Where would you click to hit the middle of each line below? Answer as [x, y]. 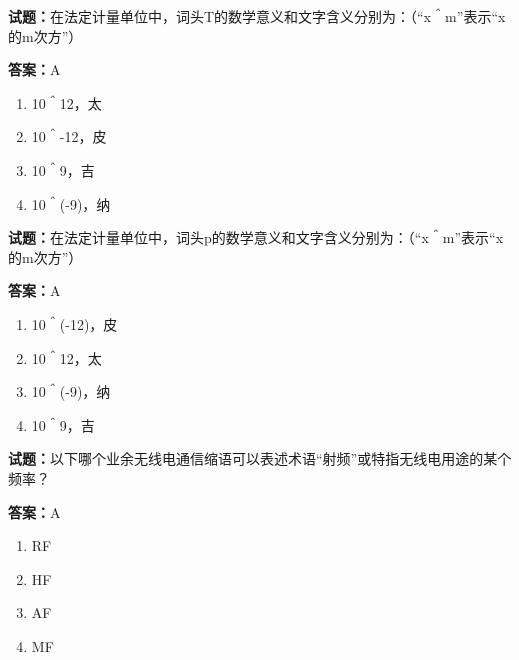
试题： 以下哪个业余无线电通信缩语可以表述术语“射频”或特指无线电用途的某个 [260, 458]
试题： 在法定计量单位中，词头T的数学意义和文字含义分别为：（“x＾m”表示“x [257, 16]
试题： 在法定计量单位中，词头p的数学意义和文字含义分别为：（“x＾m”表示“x [256, 237]
